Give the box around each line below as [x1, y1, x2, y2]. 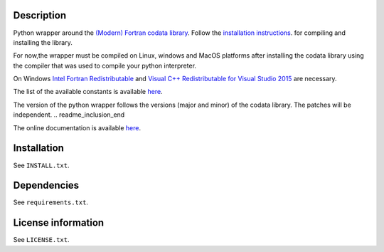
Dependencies [13, 179, 80, 191]
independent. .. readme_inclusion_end [13, 110, 125, 119]
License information [13, 217, 105, 229]
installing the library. [13, 38, 73, 46]
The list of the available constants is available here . [13, 88, 163, 96]
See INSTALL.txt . [13, 161, 70, 169]
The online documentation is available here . [13, 123, 142, 132]
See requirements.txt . [13, 198, 89, 206]
